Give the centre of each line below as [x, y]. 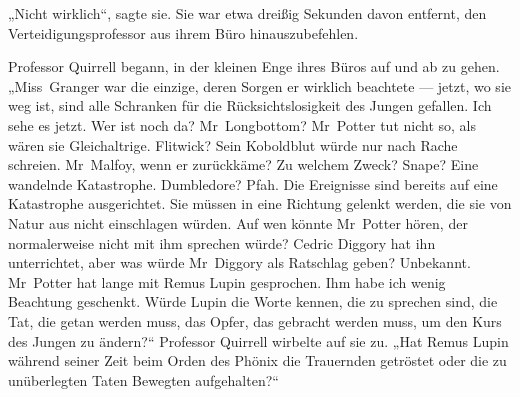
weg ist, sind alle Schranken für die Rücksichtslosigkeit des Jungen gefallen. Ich [250, 105]
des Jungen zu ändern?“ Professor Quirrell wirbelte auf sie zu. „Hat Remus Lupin [258, 340]
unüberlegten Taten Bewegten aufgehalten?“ [143, 379]
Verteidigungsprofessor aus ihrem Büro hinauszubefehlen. [183, 32]
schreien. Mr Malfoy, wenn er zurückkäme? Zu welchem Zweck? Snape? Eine [243, 164]
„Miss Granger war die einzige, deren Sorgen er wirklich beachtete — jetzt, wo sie [259, 85]
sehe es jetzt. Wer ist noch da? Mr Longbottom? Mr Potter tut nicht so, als [242, 124]
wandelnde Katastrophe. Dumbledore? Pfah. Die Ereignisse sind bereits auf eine [253, 183]
